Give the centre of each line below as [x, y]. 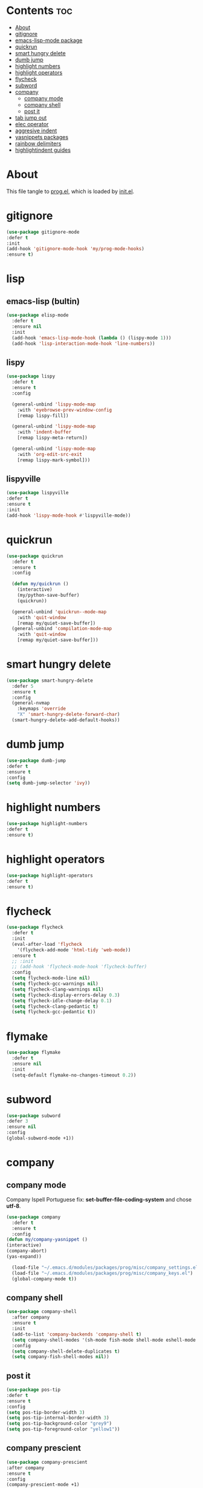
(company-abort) [27, 1251]
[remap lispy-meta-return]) [52, 438]
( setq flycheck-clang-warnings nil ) [58, 989]
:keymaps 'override [42, 709]
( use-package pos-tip [34, 1390]
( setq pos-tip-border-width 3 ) [46, 1412]
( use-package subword [34, 1116]
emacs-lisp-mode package [49, 40]
